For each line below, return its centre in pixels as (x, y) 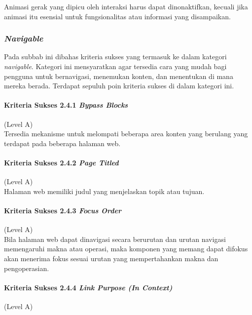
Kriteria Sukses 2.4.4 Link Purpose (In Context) (88, 287)
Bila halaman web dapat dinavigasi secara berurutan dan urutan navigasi (115, 239)
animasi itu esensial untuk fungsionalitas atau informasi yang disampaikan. (117, 16)
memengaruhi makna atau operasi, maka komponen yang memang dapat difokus (126, 249)
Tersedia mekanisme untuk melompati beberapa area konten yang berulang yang (126, 134)
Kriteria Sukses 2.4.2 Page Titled (61, 162)
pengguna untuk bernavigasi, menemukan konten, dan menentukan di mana (119, 76)
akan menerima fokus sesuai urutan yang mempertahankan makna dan (111, 258)
